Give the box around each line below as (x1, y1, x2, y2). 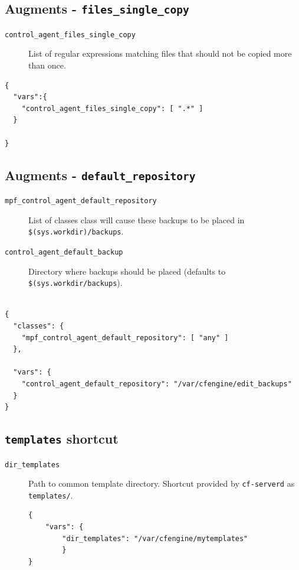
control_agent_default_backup (5, 247, 123, 256)
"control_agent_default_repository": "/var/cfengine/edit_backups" (21, 379, 292, 388)
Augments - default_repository (5, 165, 196, 184)
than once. (28, 59, 66, 71)
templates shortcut (5, 429, 119, 448)
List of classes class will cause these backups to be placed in (28, 213, 245, 226)
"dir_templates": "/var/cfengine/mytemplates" (62, 534, 248, 543)
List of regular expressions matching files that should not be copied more (28, 47, 292, 60)
